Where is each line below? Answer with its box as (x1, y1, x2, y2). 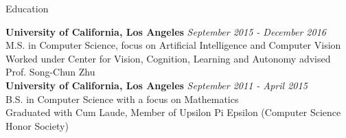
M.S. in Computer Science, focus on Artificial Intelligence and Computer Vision (5, 38, 341, 52)
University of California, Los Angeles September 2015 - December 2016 (5, 24, 326, 38)
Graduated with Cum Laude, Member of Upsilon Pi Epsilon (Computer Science (5, 105, 341, 119)
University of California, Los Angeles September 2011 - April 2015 (5, 78, 308, 92)
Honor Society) (5, 118, 69, 133)
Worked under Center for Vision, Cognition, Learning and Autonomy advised (5, 51, 331, 65)
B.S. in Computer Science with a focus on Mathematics (5, 91, 239, 106)
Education (5, 1, 49, 15)
